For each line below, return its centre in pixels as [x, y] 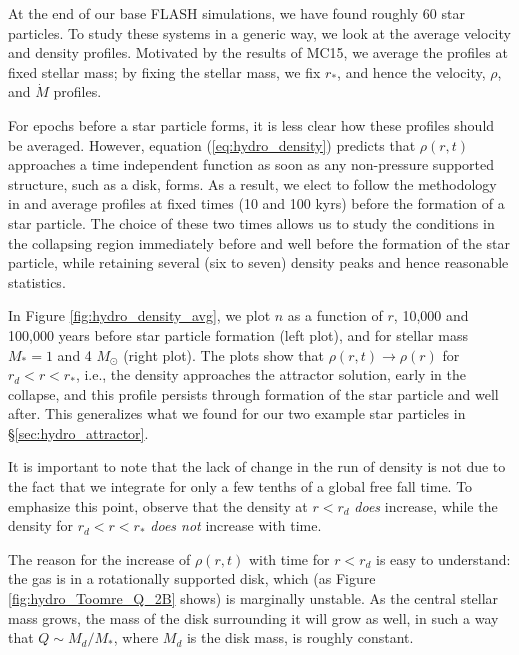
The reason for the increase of [99, 558]
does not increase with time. [236, 525]
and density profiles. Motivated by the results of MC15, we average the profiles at [258, 52]
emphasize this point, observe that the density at [158, 505]
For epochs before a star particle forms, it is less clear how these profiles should [251, 124]
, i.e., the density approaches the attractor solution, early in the [270, 374]
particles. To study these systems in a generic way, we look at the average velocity [259, 32]
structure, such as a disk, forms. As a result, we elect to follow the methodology [252, 183]
